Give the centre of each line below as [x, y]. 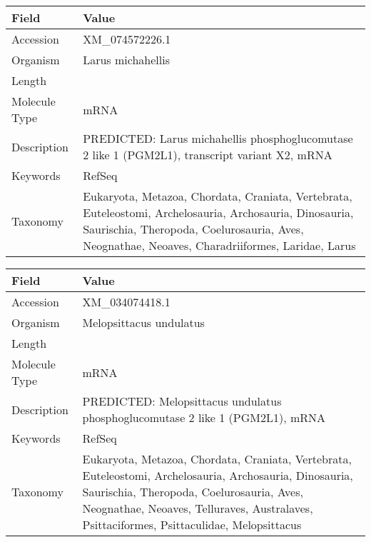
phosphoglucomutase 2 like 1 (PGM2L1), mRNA [204, 417]
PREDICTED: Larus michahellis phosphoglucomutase [218, 138]
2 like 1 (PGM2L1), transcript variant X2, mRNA [208, 155]
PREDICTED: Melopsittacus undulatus [182, 401]
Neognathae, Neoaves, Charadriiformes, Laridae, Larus [219, 245]
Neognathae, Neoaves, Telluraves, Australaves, [198, 508]
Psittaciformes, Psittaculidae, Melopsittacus [192, 525]
